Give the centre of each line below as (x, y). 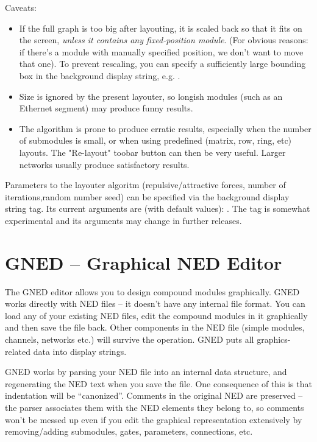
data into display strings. (80, 351)
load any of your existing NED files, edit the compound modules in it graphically (156, 315)
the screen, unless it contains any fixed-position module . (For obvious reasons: (164, 40)
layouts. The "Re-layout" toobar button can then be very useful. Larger (152, 152)
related (18, 351)
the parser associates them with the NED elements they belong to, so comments (155, 407)
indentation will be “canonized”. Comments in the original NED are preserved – (154, 395)
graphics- (274, 339)
